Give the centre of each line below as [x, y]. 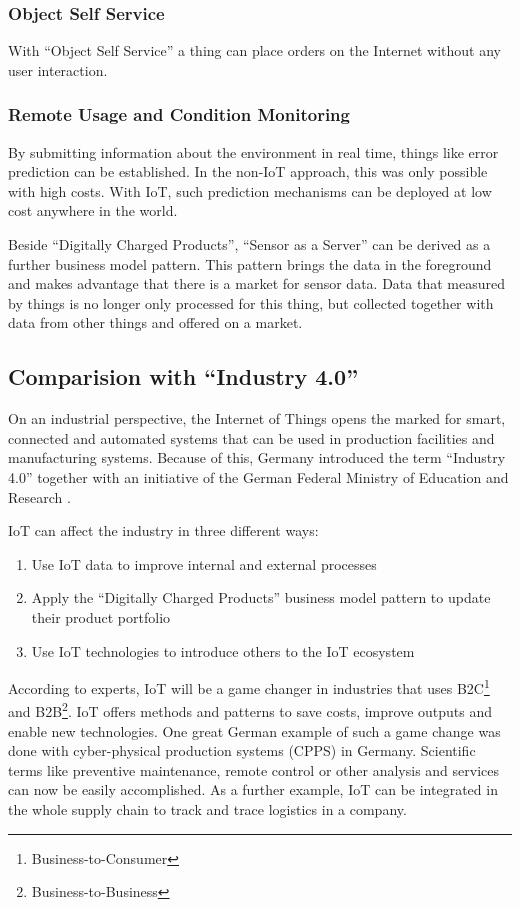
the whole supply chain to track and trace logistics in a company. [207, 808]
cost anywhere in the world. [93, 210]
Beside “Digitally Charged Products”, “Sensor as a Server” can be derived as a [249, 244]
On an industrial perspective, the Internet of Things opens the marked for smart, [257, 418]
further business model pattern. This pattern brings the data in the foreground [250, 263]
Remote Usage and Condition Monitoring [179, 114]
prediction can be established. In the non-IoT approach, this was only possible [248, 171]
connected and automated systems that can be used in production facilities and [251, 437]
